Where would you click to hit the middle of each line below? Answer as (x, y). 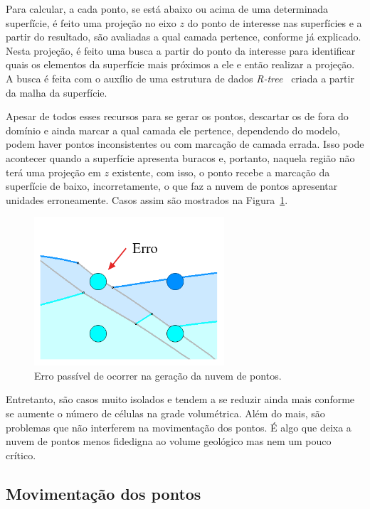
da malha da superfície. (57, 92)
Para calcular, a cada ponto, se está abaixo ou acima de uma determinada (167, 9)
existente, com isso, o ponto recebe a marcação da (221, 172)
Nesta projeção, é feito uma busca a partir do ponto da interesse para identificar (181, 50)
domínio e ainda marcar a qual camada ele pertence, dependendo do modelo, (173, 130)
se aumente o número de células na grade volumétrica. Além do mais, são (165, 413)
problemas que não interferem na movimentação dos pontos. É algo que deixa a (179, 427)
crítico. (21, 455)
